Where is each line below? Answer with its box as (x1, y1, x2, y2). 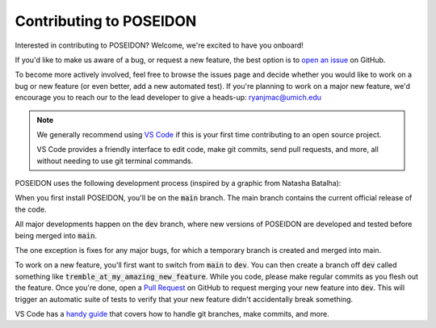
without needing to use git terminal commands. (36, 156, 194, 166)
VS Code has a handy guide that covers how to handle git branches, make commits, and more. (15, 309, 330, 318)
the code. (15, 204, 48, 214)
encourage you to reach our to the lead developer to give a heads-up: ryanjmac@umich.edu (15, 93, 322, 103)
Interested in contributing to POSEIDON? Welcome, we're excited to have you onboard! (15, 40, 304, 50)
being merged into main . (15, 230, 97, 240)
